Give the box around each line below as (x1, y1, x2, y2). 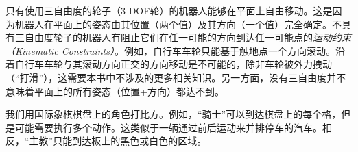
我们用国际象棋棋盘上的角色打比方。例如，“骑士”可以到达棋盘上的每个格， (5, 107, 342, 121)
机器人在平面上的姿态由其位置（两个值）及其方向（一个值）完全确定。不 (14, 16, 342, 31)
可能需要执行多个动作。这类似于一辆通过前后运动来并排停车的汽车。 (14, 120, 322, 134)
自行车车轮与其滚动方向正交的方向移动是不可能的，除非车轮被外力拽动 (14, 57, 332, 71)
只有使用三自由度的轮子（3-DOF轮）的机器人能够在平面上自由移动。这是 (5, 3, 333, 17)
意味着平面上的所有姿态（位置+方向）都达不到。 (5, 84, 224, 98)
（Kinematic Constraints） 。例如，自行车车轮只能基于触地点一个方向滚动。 (5, 43, 335, 58)
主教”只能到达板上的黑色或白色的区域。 (29, 134, 207, 148)
